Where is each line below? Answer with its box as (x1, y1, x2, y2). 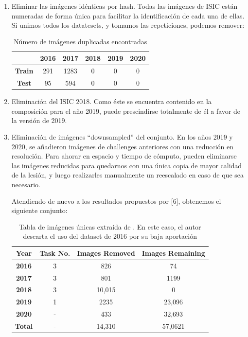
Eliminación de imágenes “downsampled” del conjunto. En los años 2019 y (11, 131, 233, 142)
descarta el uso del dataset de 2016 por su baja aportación (23, 231, 197, 241)
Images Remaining (142, 248, 205, 258)
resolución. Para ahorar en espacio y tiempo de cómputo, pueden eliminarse (11, 151, 237, 161)
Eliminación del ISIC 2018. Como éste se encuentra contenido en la (11, 96, 212, 106)
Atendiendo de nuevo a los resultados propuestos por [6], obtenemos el (11, 195, 221, 206)
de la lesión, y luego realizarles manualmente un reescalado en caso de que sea (11, 170, 244, 180)
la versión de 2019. (11, 115, 67, 125)
